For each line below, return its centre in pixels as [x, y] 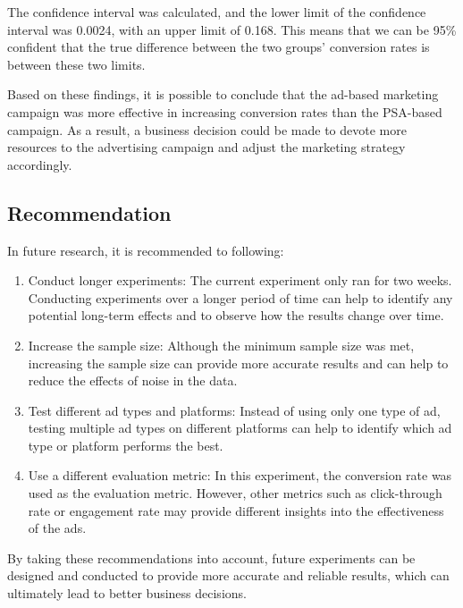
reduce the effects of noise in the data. [133, 380]
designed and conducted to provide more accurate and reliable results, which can [228, 575]
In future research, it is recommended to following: [146, 250]
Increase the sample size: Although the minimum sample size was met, [221, 345]
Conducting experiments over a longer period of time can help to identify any [240, 297]
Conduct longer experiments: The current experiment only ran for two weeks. [240, 280]
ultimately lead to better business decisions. [127, 593]
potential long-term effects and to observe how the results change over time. [236, 315]
